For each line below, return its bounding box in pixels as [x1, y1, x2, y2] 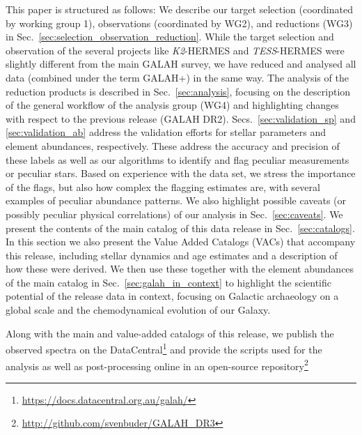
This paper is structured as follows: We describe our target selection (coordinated [6, 2, 353, 16]
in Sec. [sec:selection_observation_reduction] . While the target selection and [6, 29, 334, 44]
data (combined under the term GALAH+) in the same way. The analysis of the [6, 70, 349, 84]
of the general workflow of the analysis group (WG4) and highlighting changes [6, 98, 339, 112]
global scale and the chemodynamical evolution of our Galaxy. [6, 303, 271, 317]
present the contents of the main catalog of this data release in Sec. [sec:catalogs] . [6, 220, 355, 235]
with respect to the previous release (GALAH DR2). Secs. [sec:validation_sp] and [6, 111, 356, 125]
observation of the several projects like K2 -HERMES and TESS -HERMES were [6, 43, 345, 57]
